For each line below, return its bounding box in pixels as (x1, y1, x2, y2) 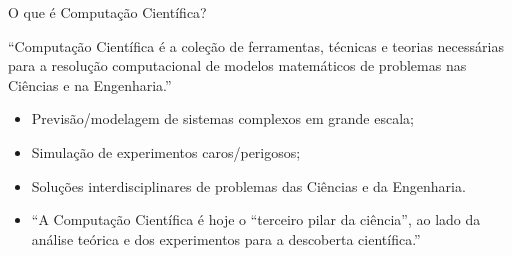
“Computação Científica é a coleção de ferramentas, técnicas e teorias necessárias (8, 35, 504, 56)
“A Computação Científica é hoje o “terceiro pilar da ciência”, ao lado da (31, 209, 481, 230)
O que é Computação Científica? (8, 2, 207, 22)
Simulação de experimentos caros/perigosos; (31, 141, 301, 162)
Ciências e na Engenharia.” (8, 74, 172, 95)
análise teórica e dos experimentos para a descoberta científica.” (31, 228, 421, 249)
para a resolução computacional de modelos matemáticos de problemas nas (8, 55, 467, 76)
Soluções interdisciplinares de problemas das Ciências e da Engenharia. (31, 175, 466, 196)
